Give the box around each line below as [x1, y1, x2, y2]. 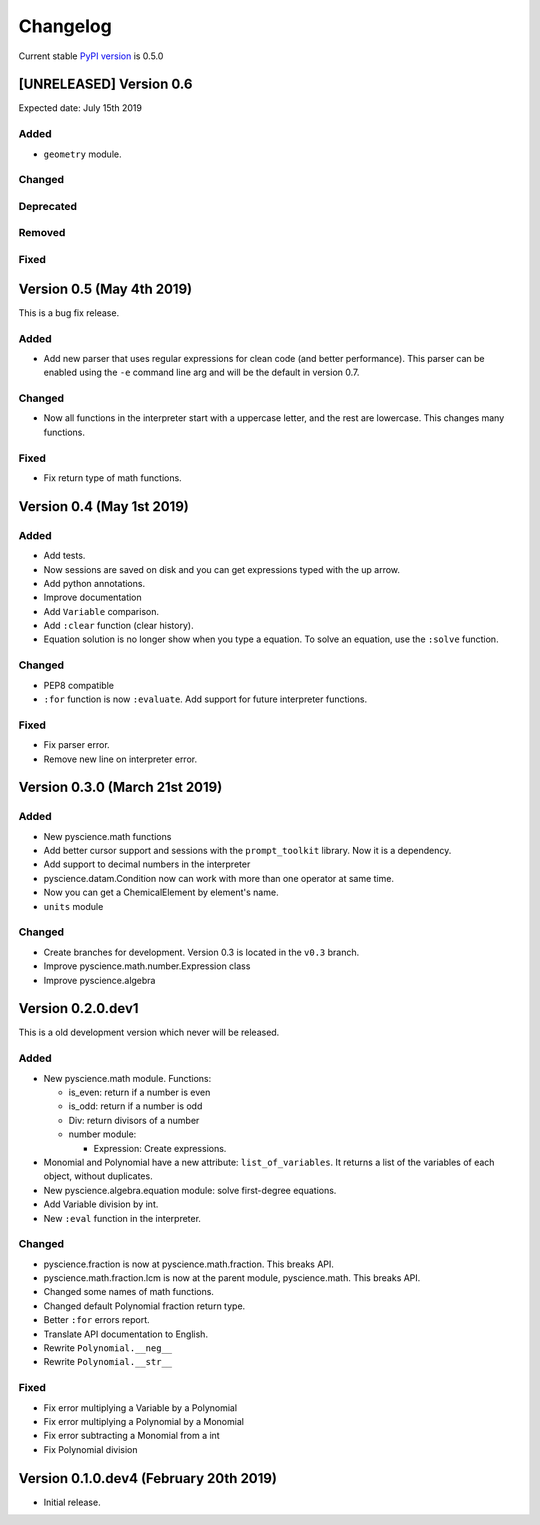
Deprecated [18, 199, 78, 213]
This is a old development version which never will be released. [18, 1026, 280, 1039]
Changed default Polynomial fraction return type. [43, 1300, 246, 1312]
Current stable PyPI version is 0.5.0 [18, 50, 164, 62]
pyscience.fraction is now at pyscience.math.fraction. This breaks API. [43, 1258, 335, 1270]
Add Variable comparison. [43, 605, 160, 617]
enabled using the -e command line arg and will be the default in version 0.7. [43, 366, 360, 379]
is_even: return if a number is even [68, 1086, 211, 1098]
